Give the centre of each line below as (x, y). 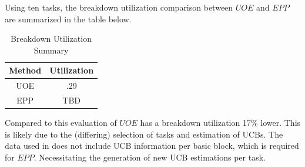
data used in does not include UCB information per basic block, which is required (152, 146)
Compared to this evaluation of (61, 123)
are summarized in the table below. (68, 19)
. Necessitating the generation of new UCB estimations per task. (150, 157)
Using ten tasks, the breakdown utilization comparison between (119, 7)
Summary (51, 50)
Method (25, 70)
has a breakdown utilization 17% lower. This (220, 123)
